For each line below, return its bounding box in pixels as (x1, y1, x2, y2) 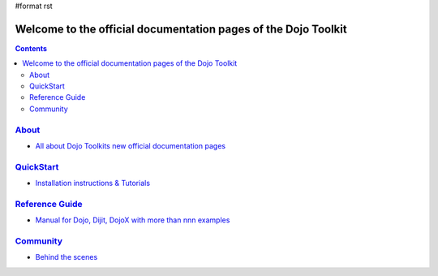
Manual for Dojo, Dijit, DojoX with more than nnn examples (35, 215, 230, 225)
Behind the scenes (35, 252, 98, 262)
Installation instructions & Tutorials (35, 179, 150, 188)
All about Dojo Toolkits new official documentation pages (35, 141, 226, 150)
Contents (15, 43, 48, 53)
